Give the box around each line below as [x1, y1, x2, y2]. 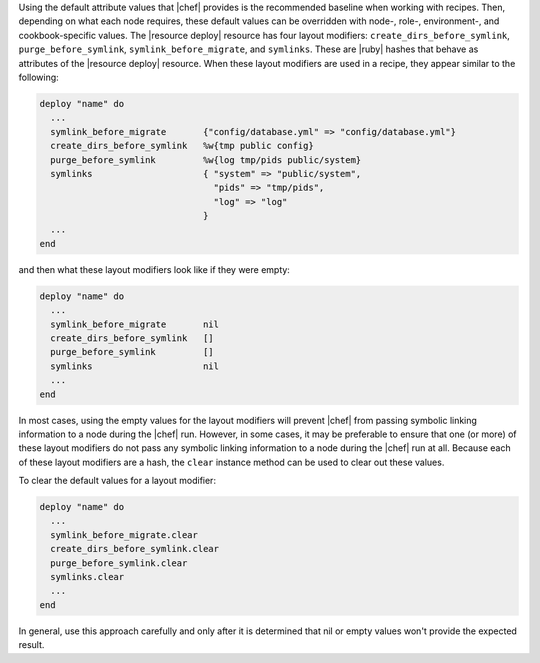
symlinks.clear [50, 571, 125, 583]
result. [18, 639, 45, 651]
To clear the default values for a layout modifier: [18, 475, 217, 487]
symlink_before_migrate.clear [50, 529, 199, 540]
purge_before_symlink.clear [50, 557, 188, 569]
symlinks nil [50, 360, 220, 372]
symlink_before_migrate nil [50, 318, 220, 330]
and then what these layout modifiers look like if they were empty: [18, 263, 290, 275]
